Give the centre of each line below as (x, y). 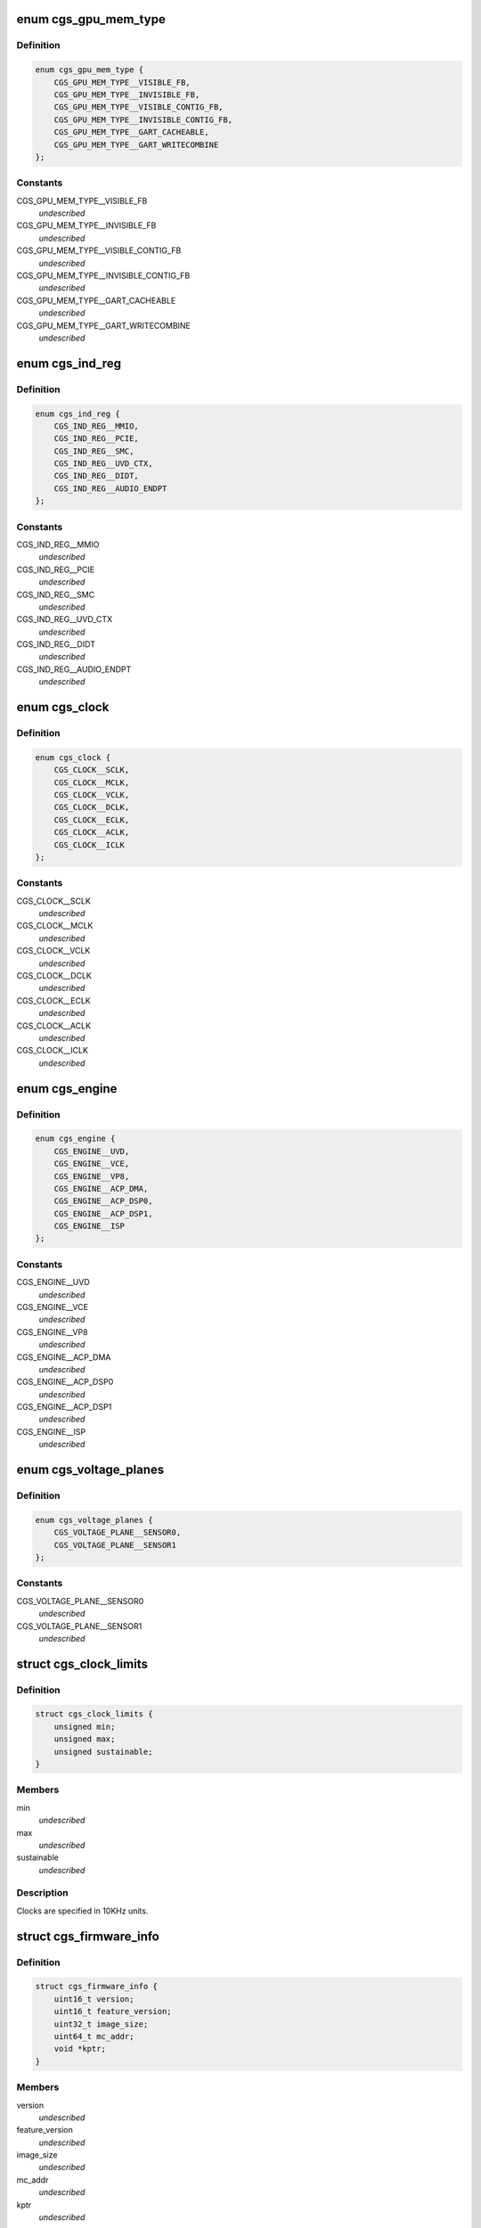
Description (42, 1893)
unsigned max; (85, 1739)
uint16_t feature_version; (113, 2011)
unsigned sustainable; (103, 1752)
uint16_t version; (94, 1999)
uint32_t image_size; (101, 2024)
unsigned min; (85, 1726)
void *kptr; (80, 2049)
